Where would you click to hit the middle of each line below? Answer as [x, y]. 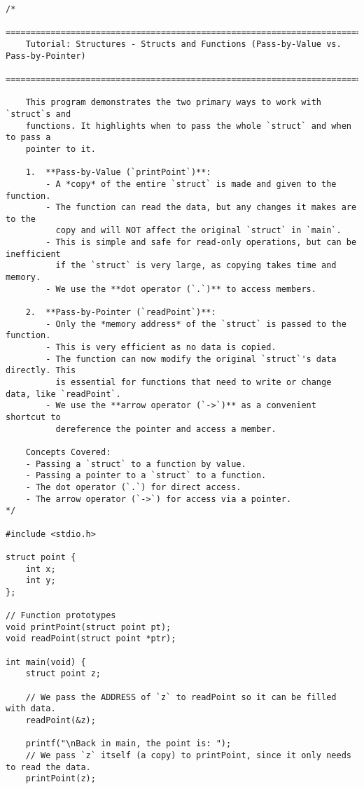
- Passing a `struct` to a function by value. [136, 464]
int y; [41, 581]
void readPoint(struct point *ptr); [91, 639]
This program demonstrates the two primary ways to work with [174, 103]
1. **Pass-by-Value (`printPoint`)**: [118, 173]
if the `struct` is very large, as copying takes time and [196, 266]
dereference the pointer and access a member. [166, 429]
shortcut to [33, 417]
